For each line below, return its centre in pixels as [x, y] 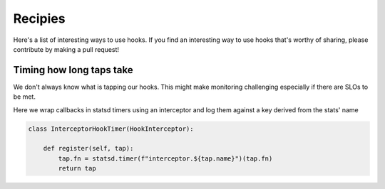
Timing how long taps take [73, 70]
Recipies [39, 18]
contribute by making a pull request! [66, 49]
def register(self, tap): [88, 148]
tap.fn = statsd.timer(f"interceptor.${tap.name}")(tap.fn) [165, 158]
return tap [77, 168]
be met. [24, 97]
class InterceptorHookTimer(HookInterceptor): [111, 129]
